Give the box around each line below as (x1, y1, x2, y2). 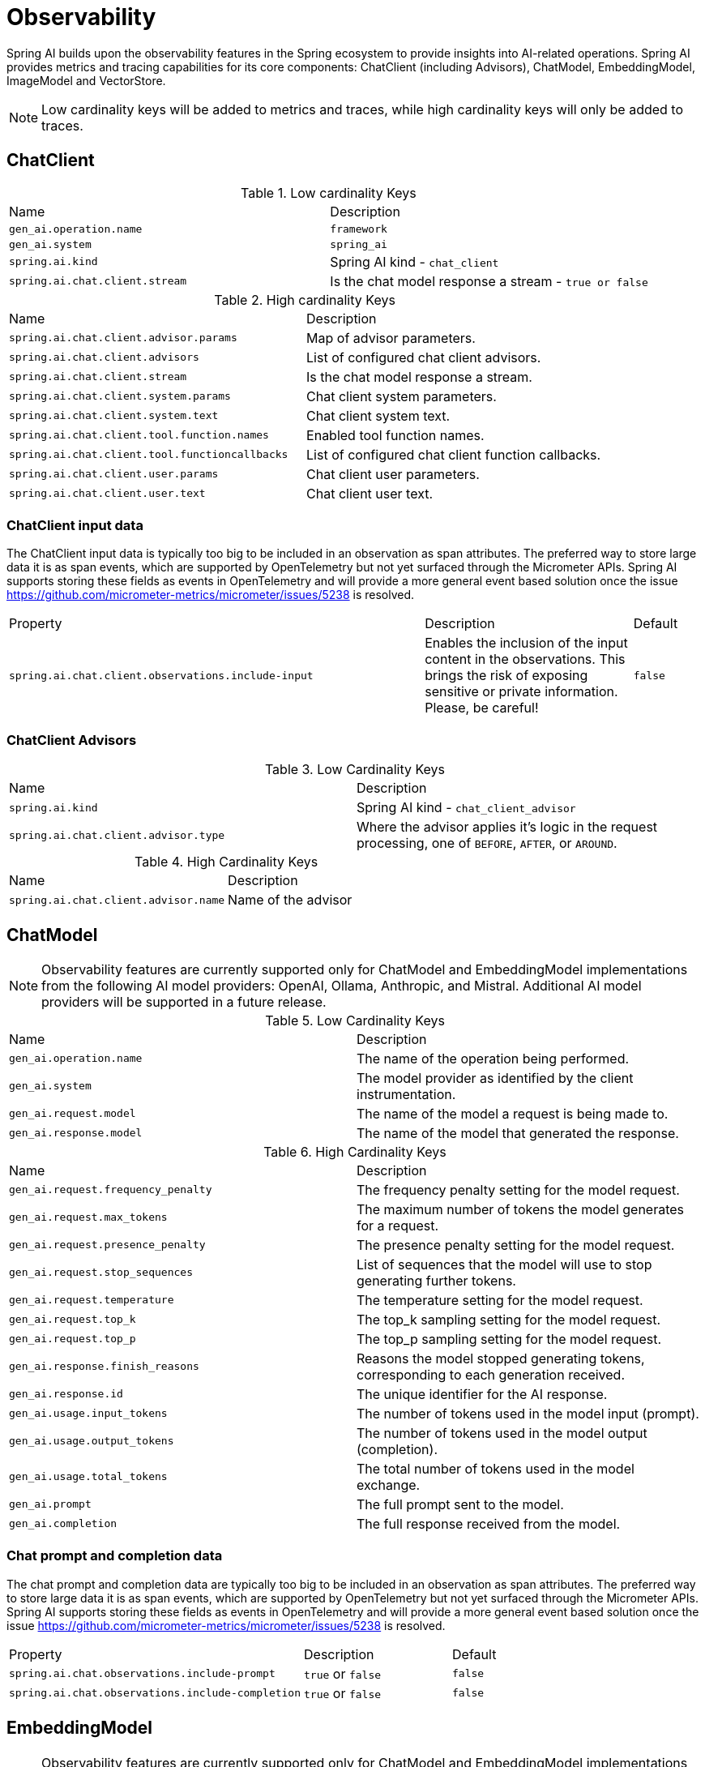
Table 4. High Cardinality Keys (135, 854, 318, 871)
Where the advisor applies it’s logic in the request (357, 819, 658, 836)
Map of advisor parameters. (306, 329, 476, 346)
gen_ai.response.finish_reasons (9, 1360, 199, 1373)
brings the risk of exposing (425, 667, 588, 684)
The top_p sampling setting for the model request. (357, 1330, 662, 1347)
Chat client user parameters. (306, 465, 480, 482)
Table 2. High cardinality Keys (214, 291, 395, 308)
